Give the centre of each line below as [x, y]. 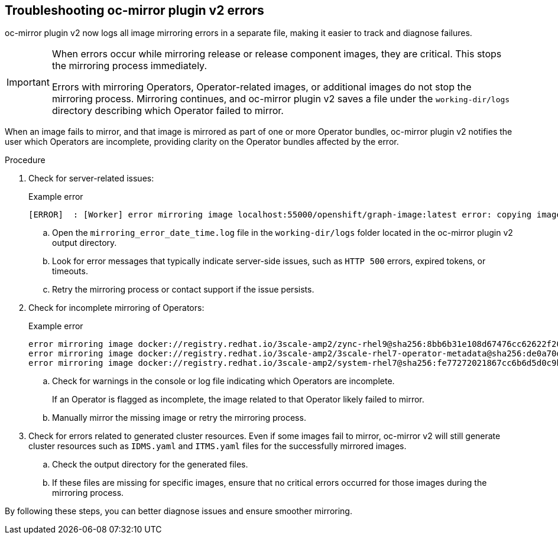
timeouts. [70, 271]
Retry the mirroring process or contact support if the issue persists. [183, 290]
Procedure [25, 160]
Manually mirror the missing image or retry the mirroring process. [179, 418]
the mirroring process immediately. [129, 66]
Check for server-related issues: [91, 178]
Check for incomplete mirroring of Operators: [116, 308]
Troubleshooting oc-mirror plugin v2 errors [134, 10]
